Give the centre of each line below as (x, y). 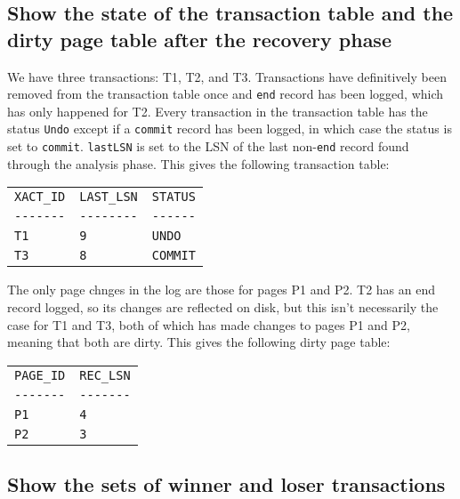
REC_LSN (105, 375)
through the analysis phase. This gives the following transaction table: (198, 163)
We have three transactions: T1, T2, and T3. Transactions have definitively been (227, 76)
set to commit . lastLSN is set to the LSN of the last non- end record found (208, 146)
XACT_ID (40, 197)
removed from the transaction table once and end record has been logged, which (226, 94)
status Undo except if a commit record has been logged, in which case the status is (230, 129)
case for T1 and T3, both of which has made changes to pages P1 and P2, (209, 324)
